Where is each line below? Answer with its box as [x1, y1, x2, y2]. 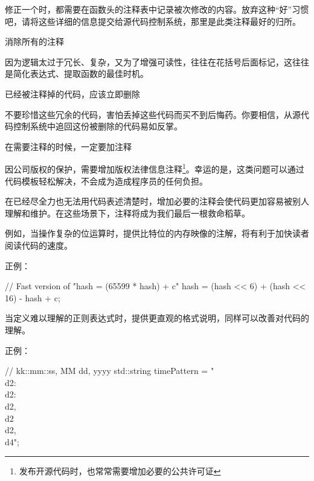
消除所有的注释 [5, 35, 64, 48]
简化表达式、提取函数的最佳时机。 [13, 67, 149, 80]
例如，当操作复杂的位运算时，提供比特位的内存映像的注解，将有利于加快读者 [5, 227, 309, 240]
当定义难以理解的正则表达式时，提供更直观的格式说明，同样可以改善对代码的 [5, 312, 309, 324]
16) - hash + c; [5, 291, 60, 304]
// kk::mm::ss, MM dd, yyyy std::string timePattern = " [5, 364, 214, 377]
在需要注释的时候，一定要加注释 [5, 140, 132, 152]
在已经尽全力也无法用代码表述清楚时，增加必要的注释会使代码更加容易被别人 [5, 195, 309, 208]
